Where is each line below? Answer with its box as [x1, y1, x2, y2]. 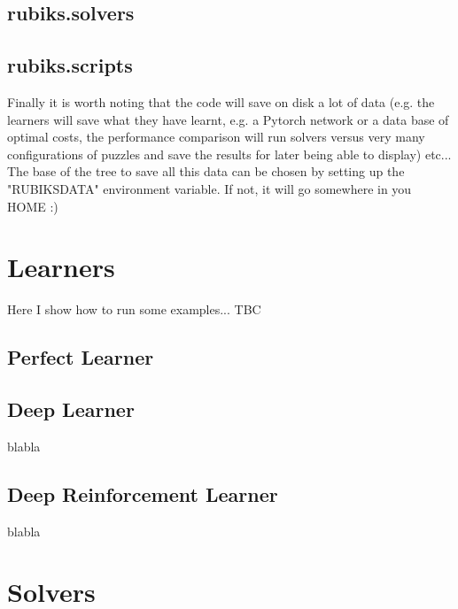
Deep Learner [7, 396, 135, 423]
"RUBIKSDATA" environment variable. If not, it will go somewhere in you [7, 179, 412, 197]
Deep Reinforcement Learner [7, 480, 278, 507]
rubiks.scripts [7, 51, 133, 79]
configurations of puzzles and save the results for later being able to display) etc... [7, 144, 452, 163]
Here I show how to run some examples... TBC [7, 300, 261, 319]
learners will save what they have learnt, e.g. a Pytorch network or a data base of [7, 110, 449, 128]
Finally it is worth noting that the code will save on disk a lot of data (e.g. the [7, 92, 435, 111]
